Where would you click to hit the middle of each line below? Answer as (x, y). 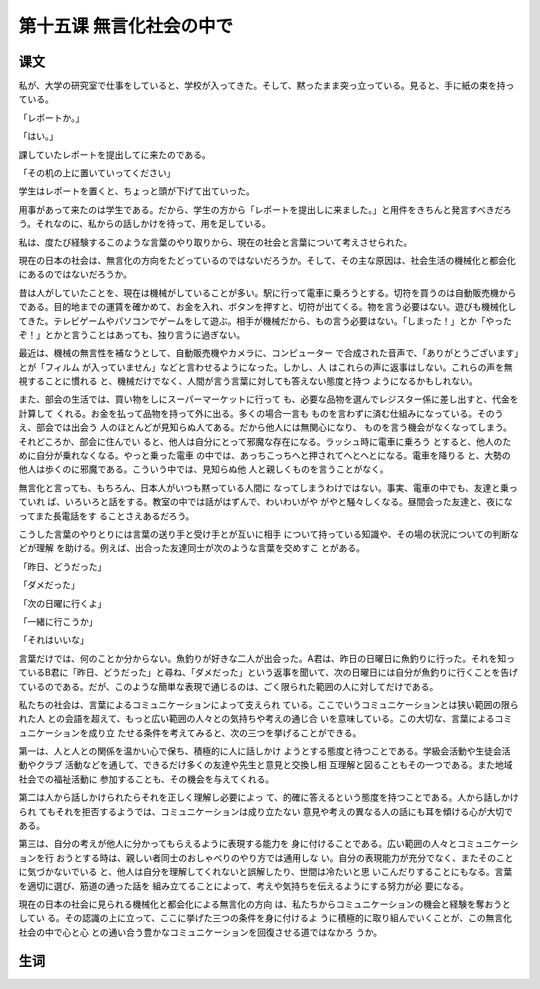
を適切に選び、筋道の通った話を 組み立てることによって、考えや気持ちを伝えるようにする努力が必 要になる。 (243, 886)
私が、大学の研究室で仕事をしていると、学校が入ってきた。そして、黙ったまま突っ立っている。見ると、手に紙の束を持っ (266, 86)
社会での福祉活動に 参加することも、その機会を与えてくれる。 (146, 779)
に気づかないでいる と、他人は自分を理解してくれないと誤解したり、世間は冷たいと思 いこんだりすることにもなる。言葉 (265, 872)
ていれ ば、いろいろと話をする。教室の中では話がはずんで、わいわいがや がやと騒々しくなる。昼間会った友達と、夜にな (266, 502)
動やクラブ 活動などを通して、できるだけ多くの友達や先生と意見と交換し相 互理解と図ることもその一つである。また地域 (266, 765)
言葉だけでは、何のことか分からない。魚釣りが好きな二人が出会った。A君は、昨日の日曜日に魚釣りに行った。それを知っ (266, 658)
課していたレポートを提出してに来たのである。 (115, 154)
